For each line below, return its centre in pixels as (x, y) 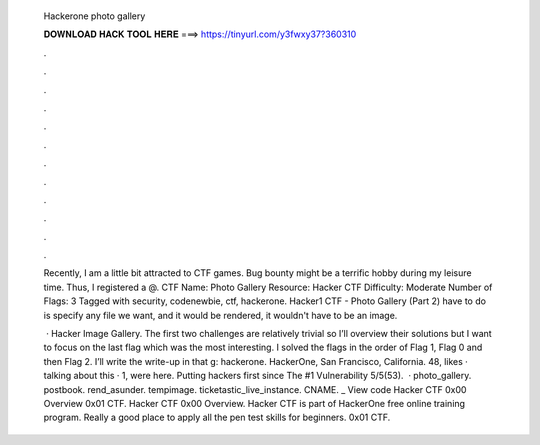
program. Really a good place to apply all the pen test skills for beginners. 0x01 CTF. (217, 417)
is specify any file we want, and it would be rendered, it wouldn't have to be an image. (220, 315)
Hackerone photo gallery (94, 16)
